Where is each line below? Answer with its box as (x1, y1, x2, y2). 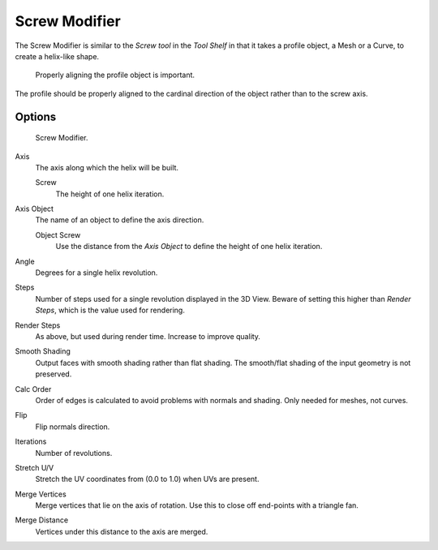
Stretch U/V (15, 462, 54, 472)
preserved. (35, 369, 72, 379)
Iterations (15, 436, 47, 446)
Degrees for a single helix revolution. (35, 268, 158, 277)
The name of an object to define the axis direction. (35, 215, 204, 225)
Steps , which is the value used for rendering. (35, 305, 186, 316)
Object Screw (35, 230, 81, 239)
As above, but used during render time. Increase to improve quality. (35, 331, 261, 341)
